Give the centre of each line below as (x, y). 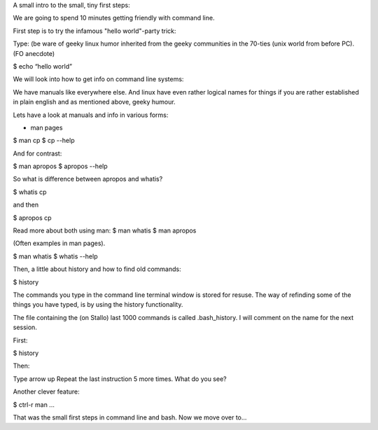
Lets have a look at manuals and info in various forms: (91, 115)
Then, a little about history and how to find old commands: (97, 269)
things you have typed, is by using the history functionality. (98, 305)
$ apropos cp (32, 218)
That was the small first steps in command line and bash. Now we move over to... (130, 417)
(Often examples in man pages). (59, 243)
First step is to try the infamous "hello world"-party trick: (94, 31)
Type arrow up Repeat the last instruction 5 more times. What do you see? (120, 379)
